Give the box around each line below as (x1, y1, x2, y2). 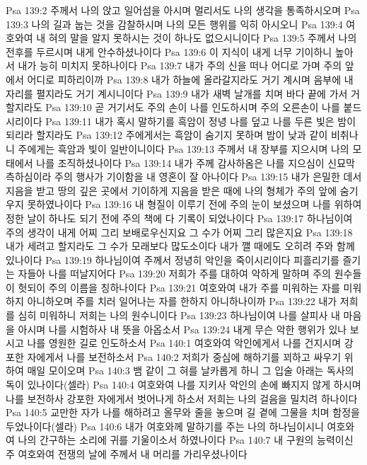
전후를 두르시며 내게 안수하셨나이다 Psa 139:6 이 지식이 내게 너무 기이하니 (6, 44, 332, 59)
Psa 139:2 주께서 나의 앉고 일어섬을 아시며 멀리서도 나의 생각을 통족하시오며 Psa (6, 3, 360, 17)
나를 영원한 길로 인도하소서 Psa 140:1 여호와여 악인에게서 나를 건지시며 (27, 335, 342, 350)
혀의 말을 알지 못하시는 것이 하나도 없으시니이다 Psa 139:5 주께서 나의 (48, 30, 357, 45)
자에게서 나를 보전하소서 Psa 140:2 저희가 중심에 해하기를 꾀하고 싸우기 (27, 349, 342, 364)
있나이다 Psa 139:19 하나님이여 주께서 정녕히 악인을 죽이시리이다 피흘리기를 (6, 252, 339, 267)
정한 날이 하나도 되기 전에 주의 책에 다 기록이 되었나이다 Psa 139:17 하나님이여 (6, 210, 353, 225)
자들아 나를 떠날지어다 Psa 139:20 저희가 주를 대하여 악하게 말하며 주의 (18, 266, 331, 281)
